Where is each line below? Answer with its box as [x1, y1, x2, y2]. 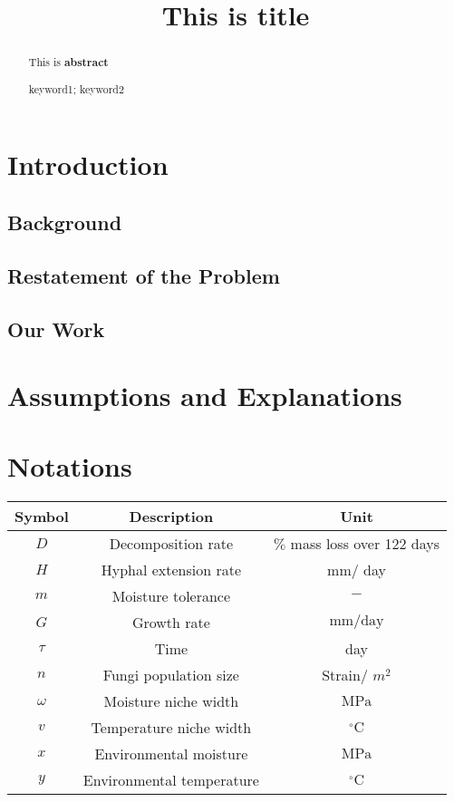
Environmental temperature [82, 769, 259, 791]
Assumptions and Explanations [7, 377, 402, 414]
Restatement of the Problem [7, 261, 280, 289]
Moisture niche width [103, 691, 239, 712]
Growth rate [131, 612, 210, 633]
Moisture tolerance [111, 585, 231, 607]
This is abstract [28, 54, 109, 71]
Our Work [7, 314, 105, 343]
